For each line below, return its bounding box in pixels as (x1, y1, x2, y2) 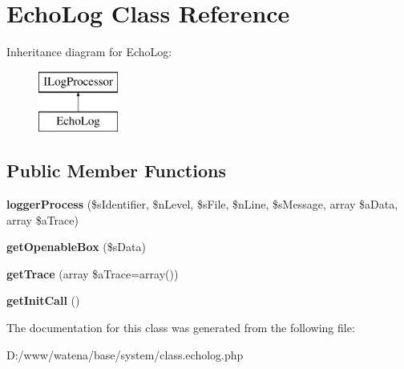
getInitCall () (6, 292, 80, 309)
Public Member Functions (6, 158, 226, 183)
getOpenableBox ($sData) (6, 238, 146, 255)
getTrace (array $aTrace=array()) (6, 265, 179, 282)
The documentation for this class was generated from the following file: (6, 319, 355, 336)
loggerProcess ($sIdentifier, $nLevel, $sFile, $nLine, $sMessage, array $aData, (6, 196, 398, 213)
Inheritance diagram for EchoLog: (6, 43, 172, 60)
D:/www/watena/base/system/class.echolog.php (6, 346, 244, 363)
